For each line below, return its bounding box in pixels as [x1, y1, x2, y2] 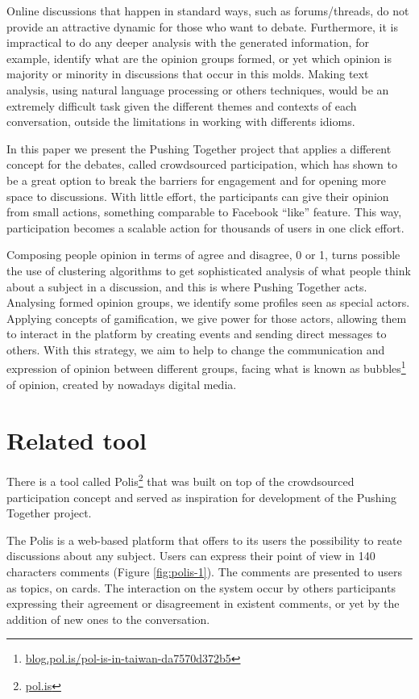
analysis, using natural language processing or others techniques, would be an [6, 81, 389, 98]
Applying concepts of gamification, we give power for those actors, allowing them [6, 309, 407, 326]
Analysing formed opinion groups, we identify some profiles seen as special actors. [6, 294, 410, 311]
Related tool [6, 423, 147, 456]
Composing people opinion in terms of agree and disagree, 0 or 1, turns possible [6, 246, 400, 263]
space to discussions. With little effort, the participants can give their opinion [6, 187, 389, 204]
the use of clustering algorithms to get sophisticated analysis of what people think [6, 262, 411, 278]
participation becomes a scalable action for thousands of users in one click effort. [6, 219, 404, 236]
